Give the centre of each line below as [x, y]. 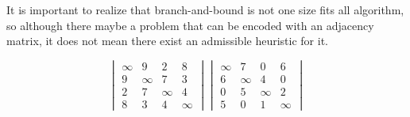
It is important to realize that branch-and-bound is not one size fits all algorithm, [205, 9]
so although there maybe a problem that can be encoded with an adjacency [190, 25]
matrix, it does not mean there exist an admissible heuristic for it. [167, 41]
